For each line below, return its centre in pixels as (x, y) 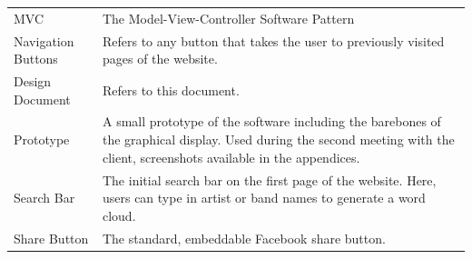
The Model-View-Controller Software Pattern (228, 18)
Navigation (44, 40)
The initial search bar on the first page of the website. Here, (269, 179)
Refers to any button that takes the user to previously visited (273, 40)
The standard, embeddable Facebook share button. (244, 238)
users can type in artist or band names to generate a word (264, 198)
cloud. (119, 215)
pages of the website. (160, 59)
